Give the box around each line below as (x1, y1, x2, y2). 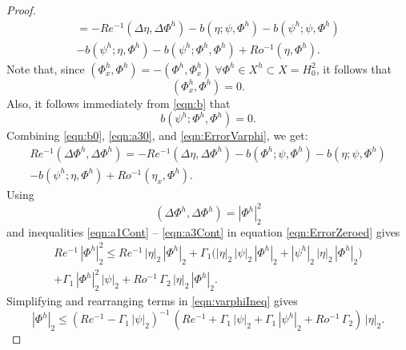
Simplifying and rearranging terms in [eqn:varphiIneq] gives (6, 292, 298, 309)
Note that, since (6, 60, 85, 77)
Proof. (6, 2, 36, 18)
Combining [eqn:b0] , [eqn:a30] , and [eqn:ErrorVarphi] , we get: (6, 127, 308, 144)
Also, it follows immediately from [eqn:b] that (6, 94, 231, 111)
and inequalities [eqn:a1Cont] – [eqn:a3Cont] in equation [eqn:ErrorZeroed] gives (6, 223, 400, 240)
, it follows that (316, 60, 392, 77)
